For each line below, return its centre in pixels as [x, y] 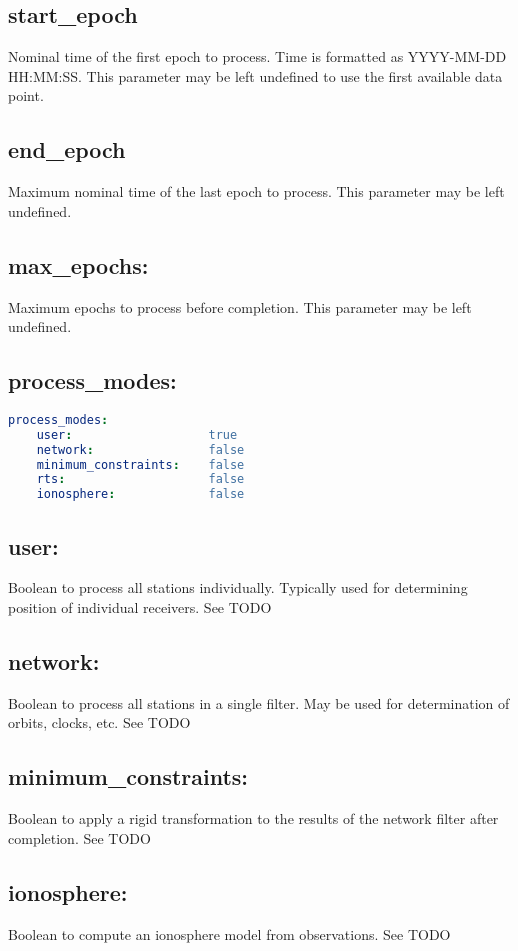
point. [26, 95]
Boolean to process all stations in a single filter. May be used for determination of [259, 702]
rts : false [140, 479]
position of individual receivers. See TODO [140, 607]
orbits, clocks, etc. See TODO [99, 722]
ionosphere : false [140, 494]
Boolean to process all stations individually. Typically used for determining [238, 587]
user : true [137, 434]
